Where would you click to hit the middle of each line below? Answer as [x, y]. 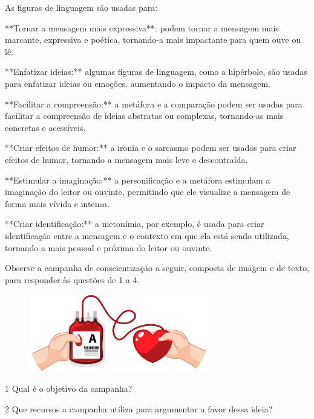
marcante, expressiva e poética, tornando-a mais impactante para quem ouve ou [153, 40]
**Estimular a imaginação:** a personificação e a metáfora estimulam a [138, 180]
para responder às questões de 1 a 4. [72, 279]
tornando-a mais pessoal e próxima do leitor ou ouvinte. [109, 247]
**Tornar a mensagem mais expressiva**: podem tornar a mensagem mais [142, 27]
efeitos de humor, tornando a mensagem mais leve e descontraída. [126, 159]
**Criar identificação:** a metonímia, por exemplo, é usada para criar [135, 224]
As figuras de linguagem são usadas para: [81, 7]
